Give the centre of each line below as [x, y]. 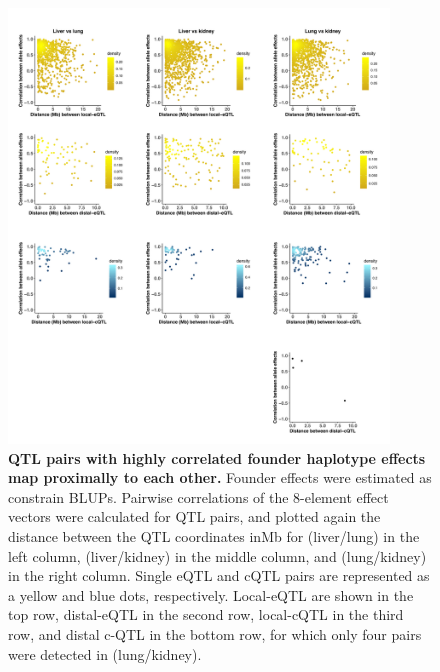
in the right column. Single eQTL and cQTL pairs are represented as [219, 575]
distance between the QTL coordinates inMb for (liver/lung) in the [214, 536]
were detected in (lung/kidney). [105, 653]
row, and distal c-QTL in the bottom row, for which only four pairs [215, 634]
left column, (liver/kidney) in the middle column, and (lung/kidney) [217, 555]
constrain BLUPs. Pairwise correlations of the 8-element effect [198, 496]
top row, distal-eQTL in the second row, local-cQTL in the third [206, 614]
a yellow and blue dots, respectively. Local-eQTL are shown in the [211, 594]
